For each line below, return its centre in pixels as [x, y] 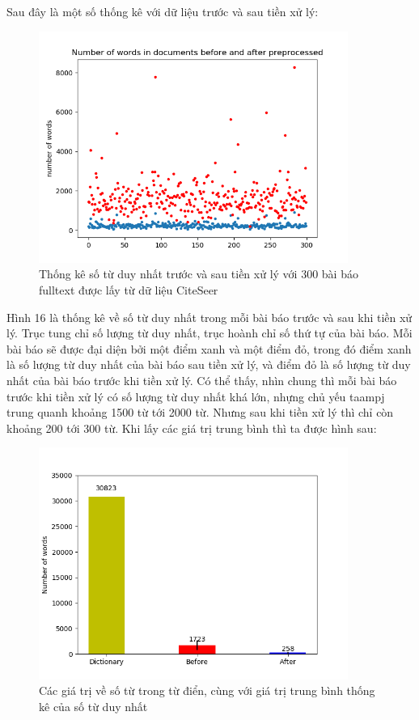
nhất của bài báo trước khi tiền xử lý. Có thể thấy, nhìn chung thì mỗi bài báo [202, 380]
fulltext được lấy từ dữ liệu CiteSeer [129, 289]
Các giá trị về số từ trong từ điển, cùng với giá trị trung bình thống [207, 690]
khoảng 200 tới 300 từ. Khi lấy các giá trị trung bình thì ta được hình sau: [192, 428]
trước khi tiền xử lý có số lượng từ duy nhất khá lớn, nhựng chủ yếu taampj [196, 396]
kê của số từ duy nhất [93, 706]
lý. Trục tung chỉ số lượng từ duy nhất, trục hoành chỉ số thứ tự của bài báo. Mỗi [209, 333]
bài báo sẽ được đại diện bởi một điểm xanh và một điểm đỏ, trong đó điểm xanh [209, 348]
